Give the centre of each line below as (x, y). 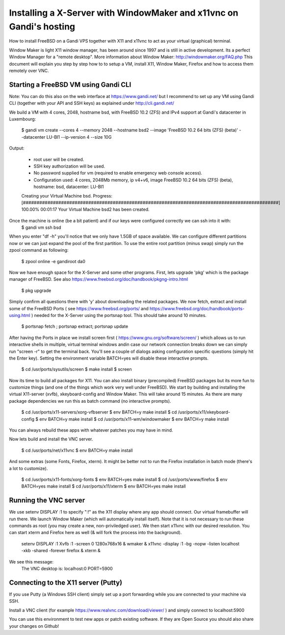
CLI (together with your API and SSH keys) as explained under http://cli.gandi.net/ (91, 103)
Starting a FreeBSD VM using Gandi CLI (70, 85)
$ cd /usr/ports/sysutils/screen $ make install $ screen (77, 369)
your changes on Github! (34, 626)
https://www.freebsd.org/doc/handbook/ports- (197, 308)
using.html (20, 315)
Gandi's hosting (42, 26)
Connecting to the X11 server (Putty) (66, 582)
